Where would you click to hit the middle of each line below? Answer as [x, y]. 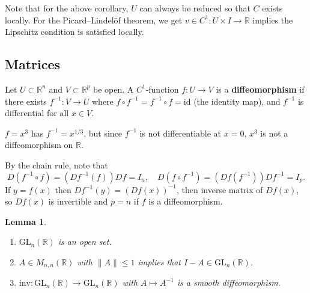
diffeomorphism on [39, 145]
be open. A [113, 89]
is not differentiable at [181, 133]
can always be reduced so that [195, 8]
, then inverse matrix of [220, 189]
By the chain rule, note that [56, 165]
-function [162, 89]
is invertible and [78, 201]
